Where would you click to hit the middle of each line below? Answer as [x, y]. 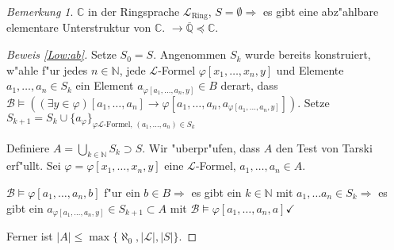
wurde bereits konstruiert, [308, 54]
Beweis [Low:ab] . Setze [61, 54]
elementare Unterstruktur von [79, 27]
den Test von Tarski [324, 147]
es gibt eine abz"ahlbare [321, 11]
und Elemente [310, 69]
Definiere [28, 147]
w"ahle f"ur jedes [47, 69]
